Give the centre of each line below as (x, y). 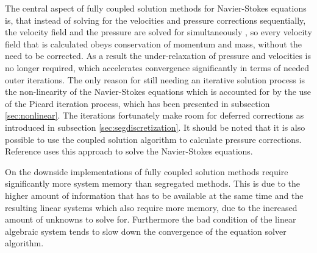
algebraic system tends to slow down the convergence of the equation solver (146, 231)
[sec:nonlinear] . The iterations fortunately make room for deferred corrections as (155, 115)
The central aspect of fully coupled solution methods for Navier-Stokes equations (156, 8)
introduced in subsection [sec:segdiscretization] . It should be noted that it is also (155, 127)
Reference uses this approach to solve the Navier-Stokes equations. (129, 151)
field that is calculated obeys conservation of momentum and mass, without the (153, 43)
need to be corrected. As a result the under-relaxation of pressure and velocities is (158, 56)
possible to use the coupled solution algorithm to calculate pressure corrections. (153, 139)
